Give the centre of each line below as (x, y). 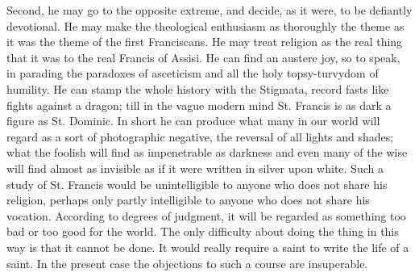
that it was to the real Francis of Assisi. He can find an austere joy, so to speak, (203, 57)
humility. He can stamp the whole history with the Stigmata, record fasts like (198, 88)
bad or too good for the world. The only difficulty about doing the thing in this (203, 231)
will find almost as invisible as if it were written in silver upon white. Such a (195, 168)
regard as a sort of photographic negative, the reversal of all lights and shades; (200, 136)
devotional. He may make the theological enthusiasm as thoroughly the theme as (205, 25)
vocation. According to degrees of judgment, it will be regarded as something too (206, 215)
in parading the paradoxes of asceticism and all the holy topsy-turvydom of (193, 73)
